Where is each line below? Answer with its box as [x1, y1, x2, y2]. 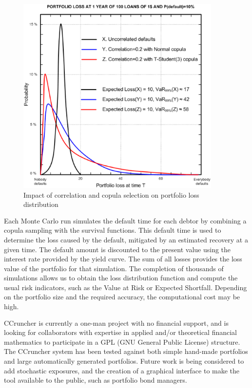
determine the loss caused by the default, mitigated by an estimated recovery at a [4, 234, 248, 244]
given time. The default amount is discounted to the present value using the [4, 244, 231, 254]
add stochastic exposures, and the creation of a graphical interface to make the [4, 365, 240, 375]
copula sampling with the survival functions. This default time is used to [4, 225, 221, 235]
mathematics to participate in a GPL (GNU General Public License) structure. [4, 336, 240, 347]
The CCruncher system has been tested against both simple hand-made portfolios [4, 346, 248, 356]
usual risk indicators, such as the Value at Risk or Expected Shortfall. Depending [4, 282, 247, 292]
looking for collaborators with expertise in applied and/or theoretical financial [4, 327, 237, 337]
